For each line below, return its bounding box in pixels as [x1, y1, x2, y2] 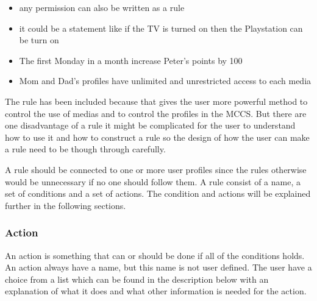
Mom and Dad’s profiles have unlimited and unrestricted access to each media [19, 74, 312, 87]
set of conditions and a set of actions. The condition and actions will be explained [5, 187, 311, 200]
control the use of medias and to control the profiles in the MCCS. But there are [5, 107, 307, 119]
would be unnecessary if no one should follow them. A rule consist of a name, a [5, 175, 301, 188]
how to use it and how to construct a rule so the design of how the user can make [5, 130, 310, 143]
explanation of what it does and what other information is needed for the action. [5, 285, 307, 297]
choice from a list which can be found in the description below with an [5, 272, 269, 285]
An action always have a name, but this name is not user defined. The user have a [5, 261, 312, 274]
